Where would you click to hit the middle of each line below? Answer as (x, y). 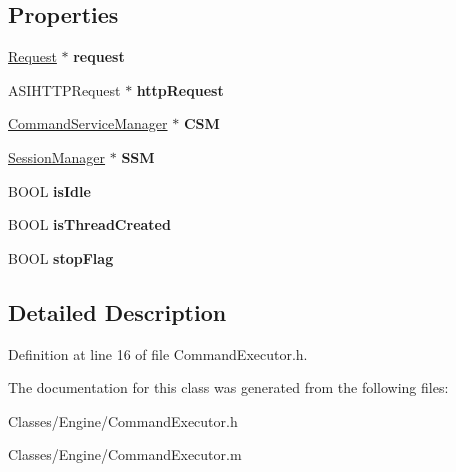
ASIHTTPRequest (64, 89)
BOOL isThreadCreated (89, 224)
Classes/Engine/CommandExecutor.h (123, 420)
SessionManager (57, 156)
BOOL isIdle (49, 190)
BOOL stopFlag (61, 257)
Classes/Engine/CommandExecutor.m (125, 454)
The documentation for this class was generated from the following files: (228, 387)
